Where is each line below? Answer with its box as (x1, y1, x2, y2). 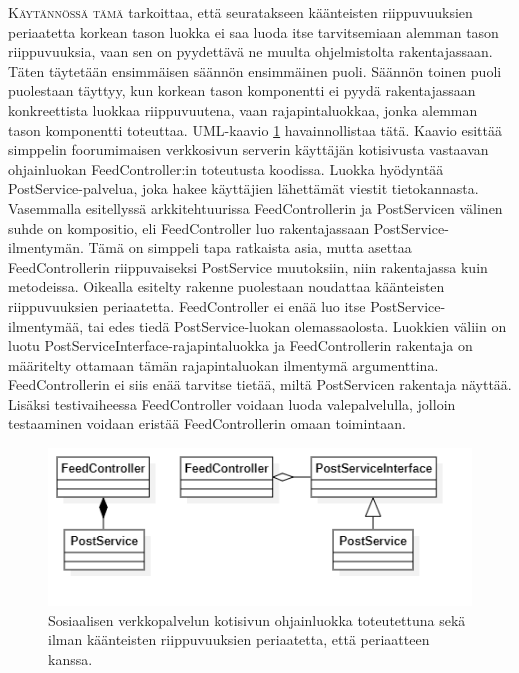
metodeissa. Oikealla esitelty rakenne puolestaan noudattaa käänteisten (8, 276, 445, 297)
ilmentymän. (8, 237, 84, 258)
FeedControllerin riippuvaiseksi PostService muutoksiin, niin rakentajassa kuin (8, 256, 488, 277)
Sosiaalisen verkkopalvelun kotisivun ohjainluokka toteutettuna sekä (48, 609, 466, 630)
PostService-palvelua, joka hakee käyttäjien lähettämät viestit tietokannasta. (8, 178, 479, 199)
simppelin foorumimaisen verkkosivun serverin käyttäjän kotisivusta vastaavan (8, 139, 489, 160)
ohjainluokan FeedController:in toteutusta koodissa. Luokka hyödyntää (8, 158, 444, 179)
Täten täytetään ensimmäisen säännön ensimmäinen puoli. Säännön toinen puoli (8, 60, 502, 81)
